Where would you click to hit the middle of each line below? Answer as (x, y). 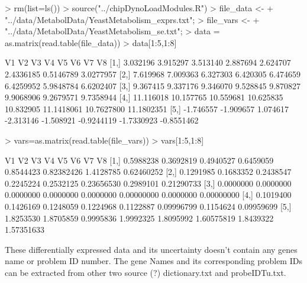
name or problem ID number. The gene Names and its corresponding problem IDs (153, 261)
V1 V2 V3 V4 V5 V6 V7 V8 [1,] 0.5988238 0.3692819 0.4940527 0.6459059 (139, 160)
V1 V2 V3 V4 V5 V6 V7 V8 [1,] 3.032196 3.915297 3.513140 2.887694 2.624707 (148, 62)
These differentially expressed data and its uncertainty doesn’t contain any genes (151, 249)
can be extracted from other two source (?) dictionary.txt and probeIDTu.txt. (146, 272)
